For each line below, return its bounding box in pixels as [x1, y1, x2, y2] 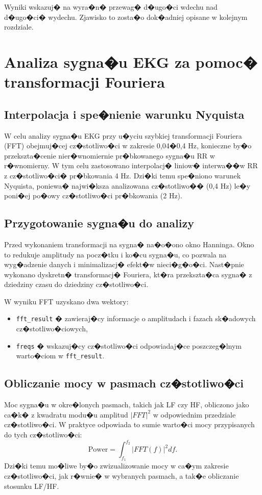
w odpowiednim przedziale [153, 409, 236, 420]
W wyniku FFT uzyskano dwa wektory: [4, 296, 129, 306]
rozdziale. [4, 21, 34, 32]
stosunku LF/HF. [4, 480, 59, 491]
